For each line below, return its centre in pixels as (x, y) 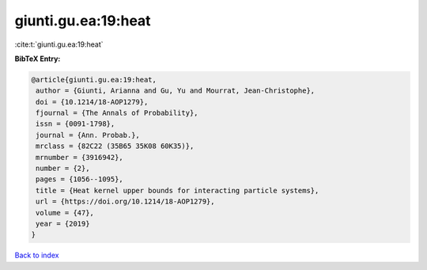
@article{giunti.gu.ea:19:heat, (94, 80)
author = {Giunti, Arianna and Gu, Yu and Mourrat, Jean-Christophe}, (176, 91)
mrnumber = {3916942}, (80, 157)
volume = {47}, (65, 213)
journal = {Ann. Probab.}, (88, 135)
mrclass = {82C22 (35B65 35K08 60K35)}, (115, 146)
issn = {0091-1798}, (76, 124)
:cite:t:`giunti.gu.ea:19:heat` (59, 44)
